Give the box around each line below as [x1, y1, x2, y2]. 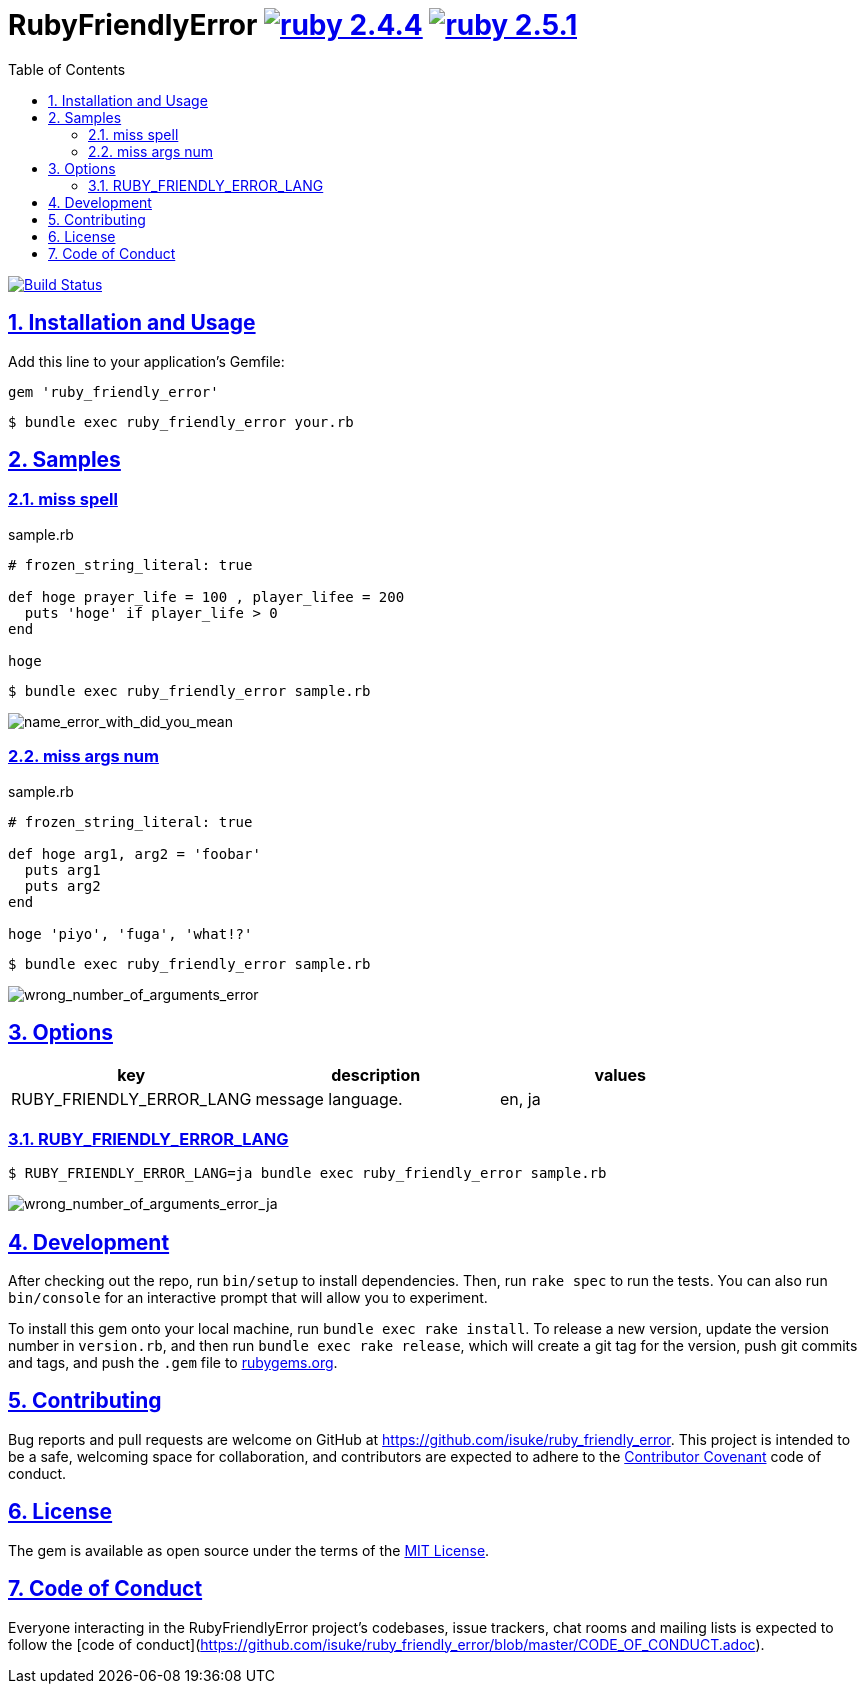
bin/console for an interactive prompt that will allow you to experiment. [8, 1289, 488, 1306]
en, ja [499, 1089, 541, 1110]
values [594, 1065, 646, 1086]
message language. [255, 1089, 403, 1110]
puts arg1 [24, 861, 101, 878]
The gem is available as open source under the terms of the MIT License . [8, 1541, 490, 1559]
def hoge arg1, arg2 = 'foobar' [8, 845, 261, 862]
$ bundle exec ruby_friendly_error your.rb [8, 413, 354, 430]
